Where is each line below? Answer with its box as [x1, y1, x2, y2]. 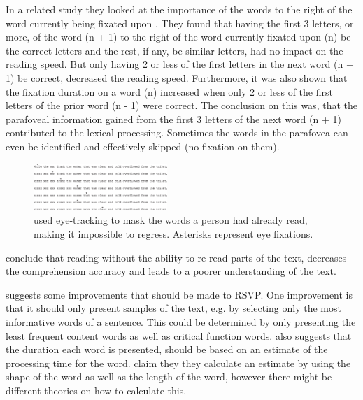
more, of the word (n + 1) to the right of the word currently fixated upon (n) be [6, 29, 351, 44]
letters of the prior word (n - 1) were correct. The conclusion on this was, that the [6, 98, 357, 113]
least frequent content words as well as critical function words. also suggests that [6, 328, 352, 343]
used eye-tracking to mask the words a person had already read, [34, 213, 308, 227]
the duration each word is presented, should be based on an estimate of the [6, 342, 328, 357]
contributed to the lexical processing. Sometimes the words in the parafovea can [6, 125, 348, 140]
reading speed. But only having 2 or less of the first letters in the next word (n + [6, 57, 354, 71]
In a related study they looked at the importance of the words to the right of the [6, 2, 353, 16]
